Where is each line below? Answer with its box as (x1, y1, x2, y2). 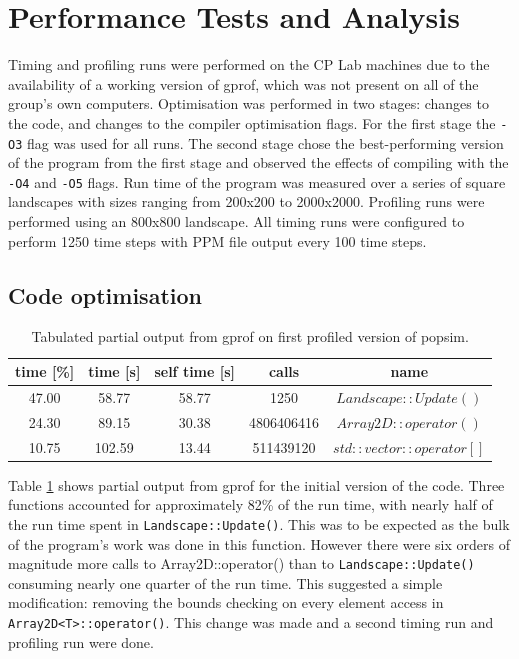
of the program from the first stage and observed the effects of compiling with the (8, 152, 509, 173)
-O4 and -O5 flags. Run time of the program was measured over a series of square (8, 171, 506, 192)
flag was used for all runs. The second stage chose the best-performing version (26, 132, 504, 153)
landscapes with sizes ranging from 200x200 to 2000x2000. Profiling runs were (8, 191, 485, 212)
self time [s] (154, 361, 236, 382)
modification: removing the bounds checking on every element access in (8, 592, 444, 613)
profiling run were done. (8, 631, 154, 652)
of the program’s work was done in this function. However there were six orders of (8, 533, 510, 554)
